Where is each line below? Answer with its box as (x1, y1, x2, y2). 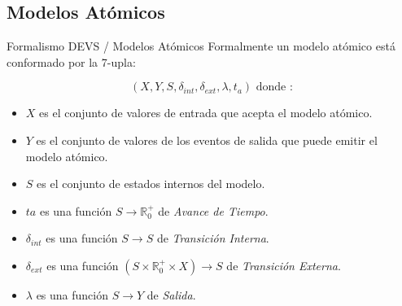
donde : (256, 81, 293, 94)
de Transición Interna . (156, 229, 269, 247)
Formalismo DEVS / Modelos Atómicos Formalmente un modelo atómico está (7, 37, 395, 55)
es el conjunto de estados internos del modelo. (37, 175, 265, 192)
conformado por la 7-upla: (7, 53, 136, 70)
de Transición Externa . (226, 256, 341, 273)
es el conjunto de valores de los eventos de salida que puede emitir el (36, 131, 378, 148)
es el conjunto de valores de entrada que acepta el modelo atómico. (39, 104, 373, 121)
